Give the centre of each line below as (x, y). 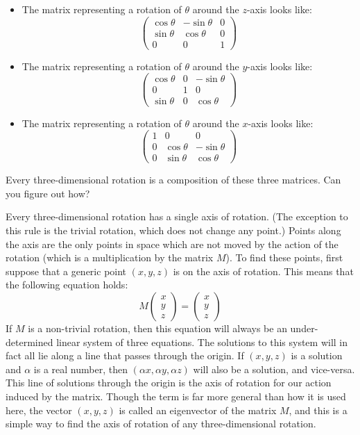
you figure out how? (48, 193)
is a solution (317, 355)
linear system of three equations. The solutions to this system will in (202, 342)
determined (29, 342)
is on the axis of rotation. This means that (263, 271)
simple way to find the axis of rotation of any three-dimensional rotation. (161, 424)
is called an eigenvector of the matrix (198, 410)
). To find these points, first (284, 257)
